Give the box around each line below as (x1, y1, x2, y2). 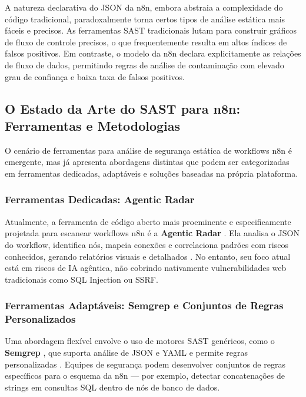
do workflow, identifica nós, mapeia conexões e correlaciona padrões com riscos (5, 238, 288, 250)
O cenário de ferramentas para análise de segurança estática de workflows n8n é (5, 144, 292, 156)
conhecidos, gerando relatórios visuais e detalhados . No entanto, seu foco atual (5, 250, 291, 262)
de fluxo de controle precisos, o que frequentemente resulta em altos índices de (5, 35, 287, 48)
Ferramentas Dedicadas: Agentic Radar (5, 192, 195, 207)
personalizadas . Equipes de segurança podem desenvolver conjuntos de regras (5, 358, 285, 370)
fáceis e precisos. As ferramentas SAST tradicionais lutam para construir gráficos (5, 24, 297, 37)
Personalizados (5, 312, 76, 326)
